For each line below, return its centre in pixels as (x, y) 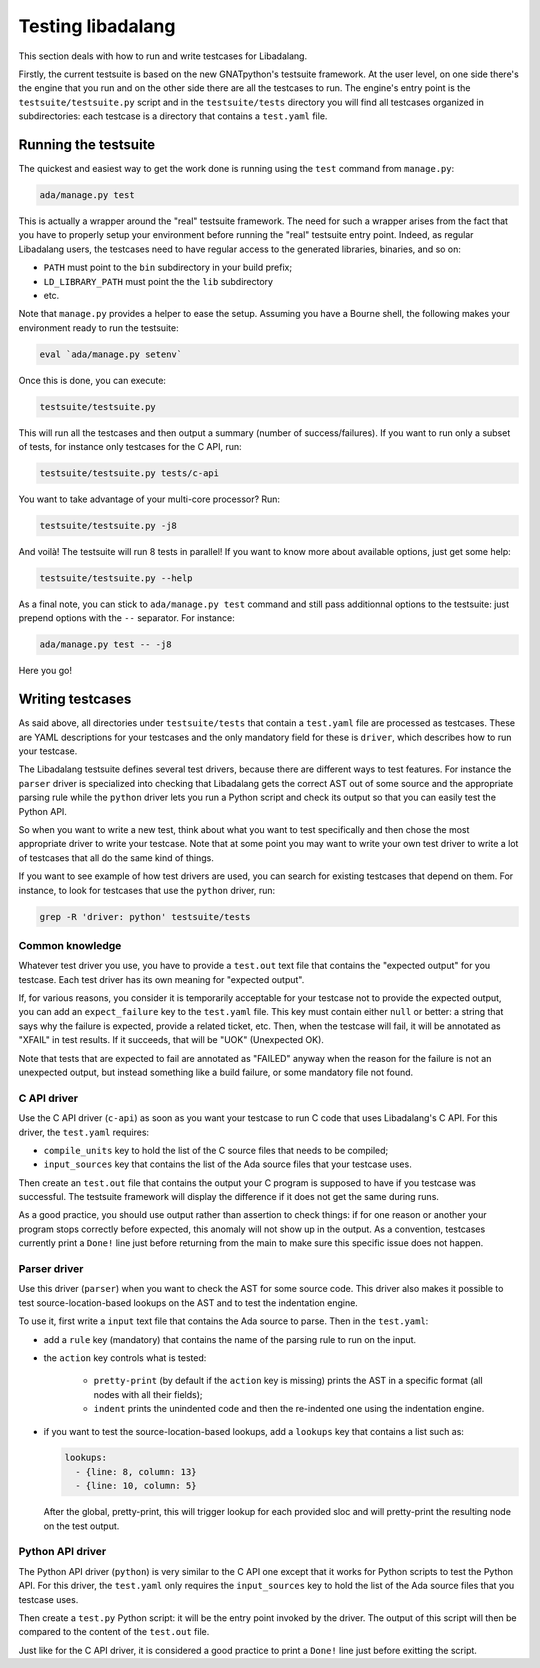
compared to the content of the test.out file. (114, 1632)
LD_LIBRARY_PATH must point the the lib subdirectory (158, 281)
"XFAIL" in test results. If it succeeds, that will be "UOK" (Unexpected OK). (171, 1040)
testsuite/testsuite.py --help (116, 578)
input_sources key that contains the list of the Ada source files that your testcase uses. (227, 1164)
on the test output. (81, 1526)
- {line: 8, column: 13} (136, 1471)
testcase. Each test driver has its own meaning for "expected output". (161, 979)
